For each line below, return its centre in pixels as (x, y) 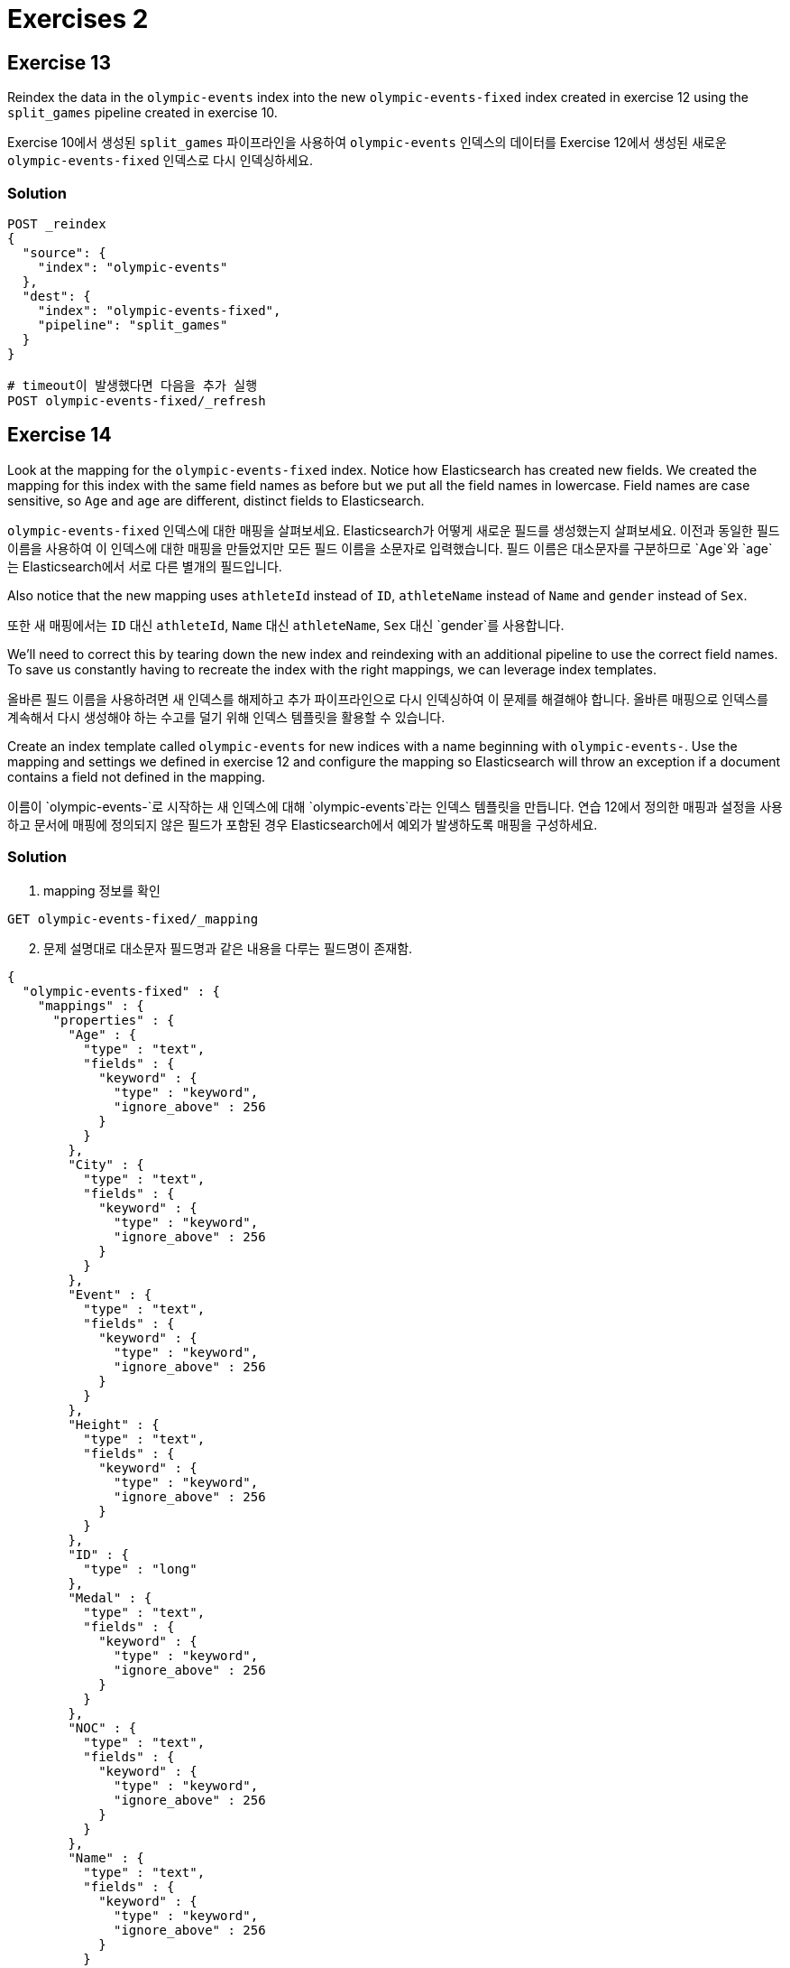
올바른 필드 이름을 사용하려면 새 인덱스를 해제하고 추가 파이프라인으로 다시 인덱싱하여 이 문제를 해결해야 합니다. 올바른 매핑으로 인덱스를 (388, 699)
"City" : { (106, 1164)
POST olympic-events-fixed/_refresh (137, 400)
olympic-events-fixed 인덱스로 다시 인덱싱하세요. (160, 161)
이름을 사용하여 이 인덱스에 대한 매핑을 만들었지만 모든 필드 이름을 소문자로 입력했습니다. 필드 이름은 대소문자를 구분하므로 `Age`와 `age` (390, 548)
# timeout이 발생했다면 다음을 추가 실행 (133, 385)
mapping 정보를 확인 (102, 890)
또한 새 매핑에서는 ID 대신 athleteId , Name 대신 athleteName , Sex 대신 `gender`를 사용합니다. (286, 625)
